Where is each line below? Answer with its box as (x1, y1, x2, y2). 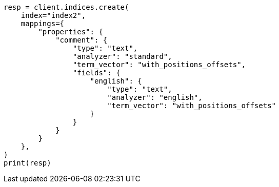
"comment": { (55, 36, 108, 44)
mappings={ (21, 19, 65, 28)
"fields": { (72, 69, 121, 77)
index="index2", (21, 11, 86, 19)
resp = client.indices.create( (4, 3, 129, 11)
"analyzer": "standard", (72, 52, 172, 60)
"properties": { (38, 28, 103, 36)
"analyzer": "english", (107, 93, 203, 101)
